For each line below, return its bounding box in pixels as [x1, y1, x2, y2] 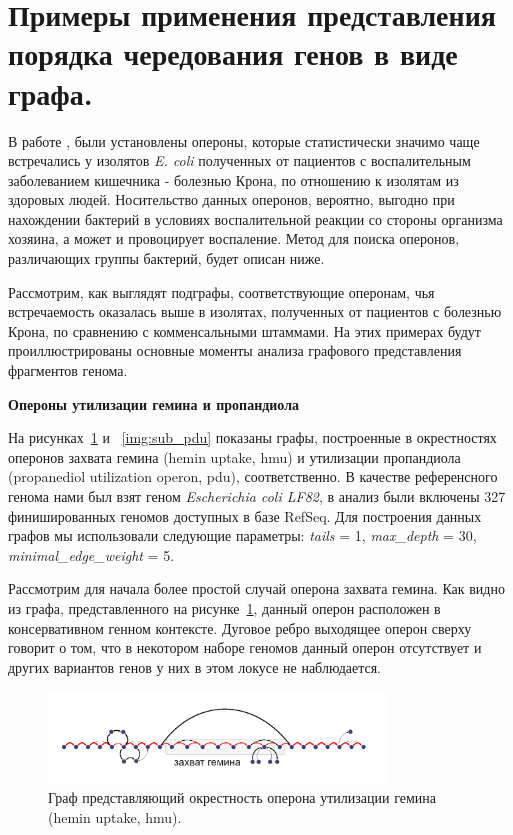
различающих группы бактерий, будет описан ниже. [8, 248, 325, 269]
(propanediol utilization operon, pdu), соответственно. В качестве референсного [8, 466, 498, 487]
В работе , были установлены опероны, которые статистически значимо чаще [8, 130, 480, 151]
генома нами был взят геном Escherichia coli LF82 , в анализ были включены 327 [8, 486, 506, 506]
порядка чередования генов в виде [8, 33, 458, 74]
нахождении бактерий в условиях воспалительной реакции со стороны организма [8, 208, 503, 229]
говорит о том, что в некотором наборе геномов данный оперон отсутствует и [8, 637, 482, 658]
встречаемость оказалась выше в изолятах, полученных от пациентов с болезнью [8, 301, 502, 322]
